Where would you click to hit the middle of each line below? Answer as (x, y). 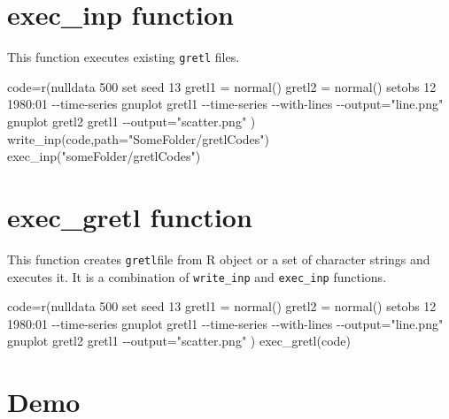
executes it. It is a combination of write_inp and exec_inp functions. (197, 276)
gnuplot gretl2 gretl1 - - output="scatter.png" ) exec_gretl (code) (179, 341)
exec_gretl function (130, 216)
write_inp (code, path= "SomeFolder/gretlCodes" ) (138, 138)
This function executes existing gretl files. (124, 57)
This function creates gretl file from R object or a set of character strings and (219, 259)
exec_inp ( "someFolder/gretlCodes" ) (104, 156)
